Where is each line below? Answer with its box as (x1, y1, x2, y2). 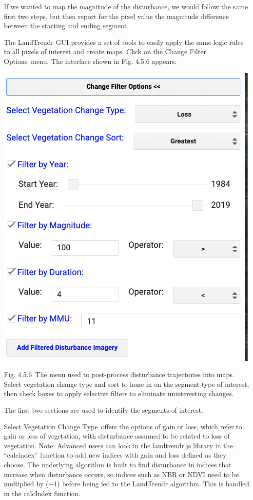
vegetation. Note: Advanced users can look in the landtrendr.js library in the (4, 440, 233, 450)
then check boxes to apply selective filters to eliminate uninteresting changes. (4, 388, 234, 399)
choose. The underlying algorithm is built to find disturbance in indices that (4, 459, 232, 469)
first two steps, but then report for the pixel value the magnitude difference (4, 11, 229, 21)
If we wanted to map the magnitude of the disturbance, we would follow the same (4, 1, 248, 11)
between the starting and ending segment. (4, 20, 129, 31)
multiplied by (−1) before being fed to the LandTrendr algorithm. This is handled (4, 479, 250, 489)
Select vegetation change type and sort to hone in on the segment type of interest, (4, 379, 249, 389)
